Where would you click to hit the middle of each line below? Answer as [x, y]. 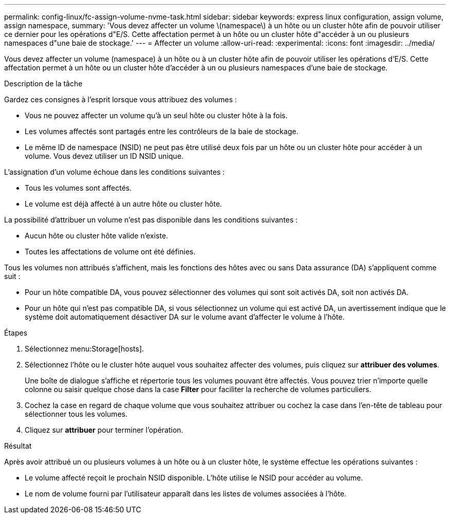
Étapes [16, 333]
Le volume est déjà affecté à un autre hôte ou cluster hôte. [124, 204]
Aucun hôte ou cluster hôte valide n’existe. [97, 236]
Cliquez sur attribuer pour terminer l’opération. [104, 430]
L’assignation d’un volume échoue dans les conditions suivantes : [115, 172]
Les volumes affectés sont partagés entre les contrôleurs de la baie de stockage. [162, 131]
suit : [12, 276]
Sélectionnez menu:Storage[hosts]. [85, 349]
